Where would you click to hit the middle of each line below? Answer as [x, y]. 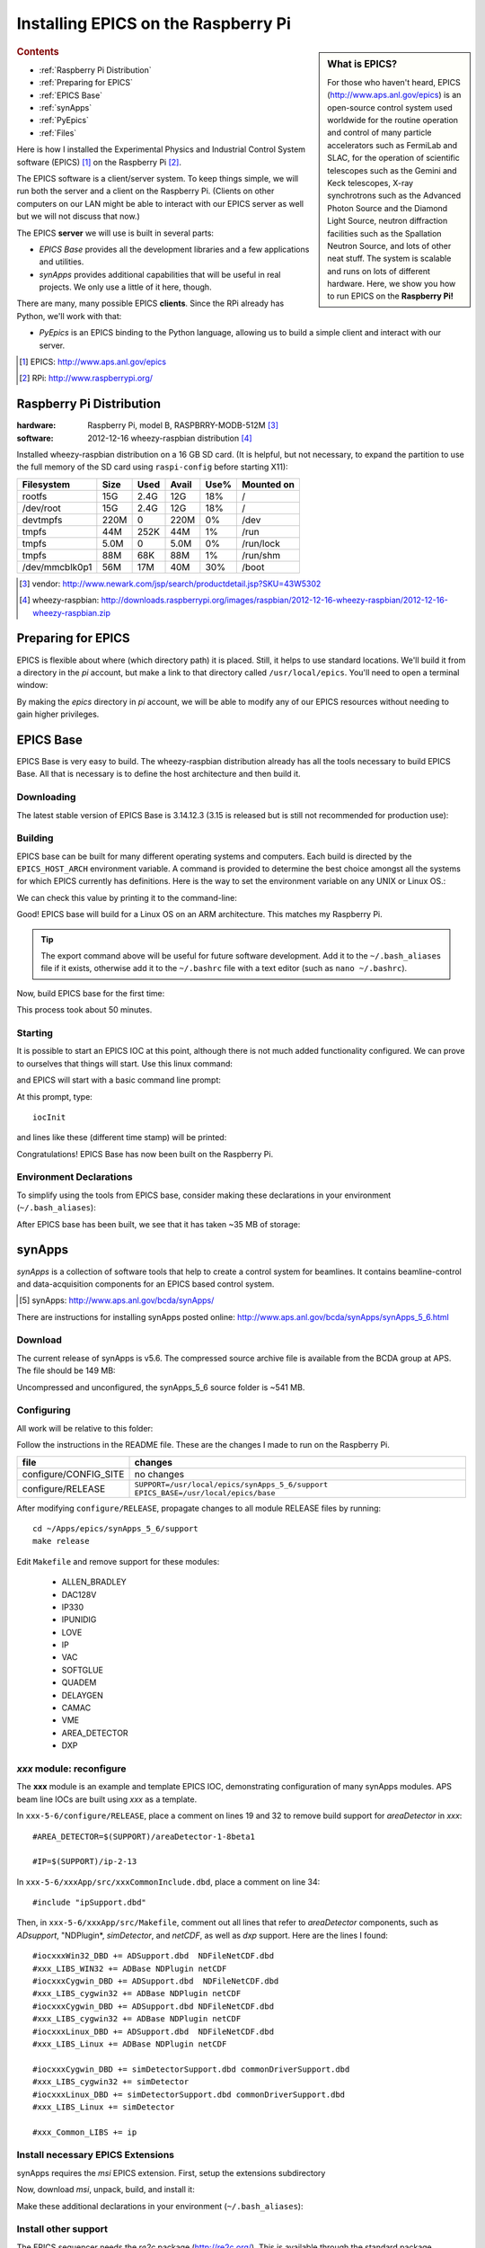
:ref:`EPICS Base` [71, 95]
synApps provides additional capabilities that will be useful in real [160, 274]
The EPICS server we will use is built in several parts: [115, 233]
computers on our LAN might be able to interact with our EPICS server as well [160, 203]
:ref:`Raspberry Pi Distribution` [95, 70]
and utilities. [62, 262]
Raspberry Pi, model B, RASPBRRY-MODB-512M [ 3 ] [183, 425]
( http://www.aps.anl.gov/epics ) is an [394, 95]
